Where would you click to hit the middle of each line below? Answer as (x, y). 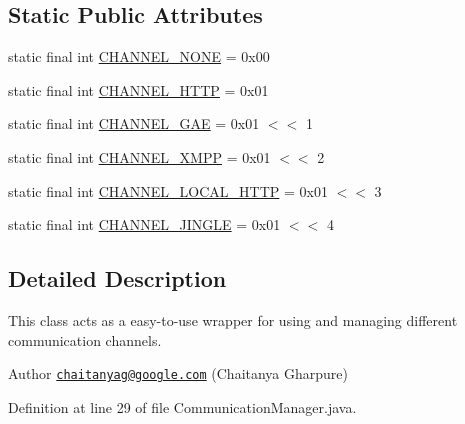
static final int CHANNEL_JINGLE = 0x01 (144, 224)
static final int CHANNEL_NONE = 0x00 (139, 56)
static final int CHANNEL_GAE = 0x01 (134, 123)
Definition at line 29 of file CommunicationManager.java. (182, 406)
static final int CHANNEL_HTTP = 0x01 (138, 89)
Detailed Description (117, 278)
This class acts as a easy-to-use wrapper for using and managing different (233, 319)
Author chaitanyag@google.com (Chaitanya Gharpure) (178, 373)
